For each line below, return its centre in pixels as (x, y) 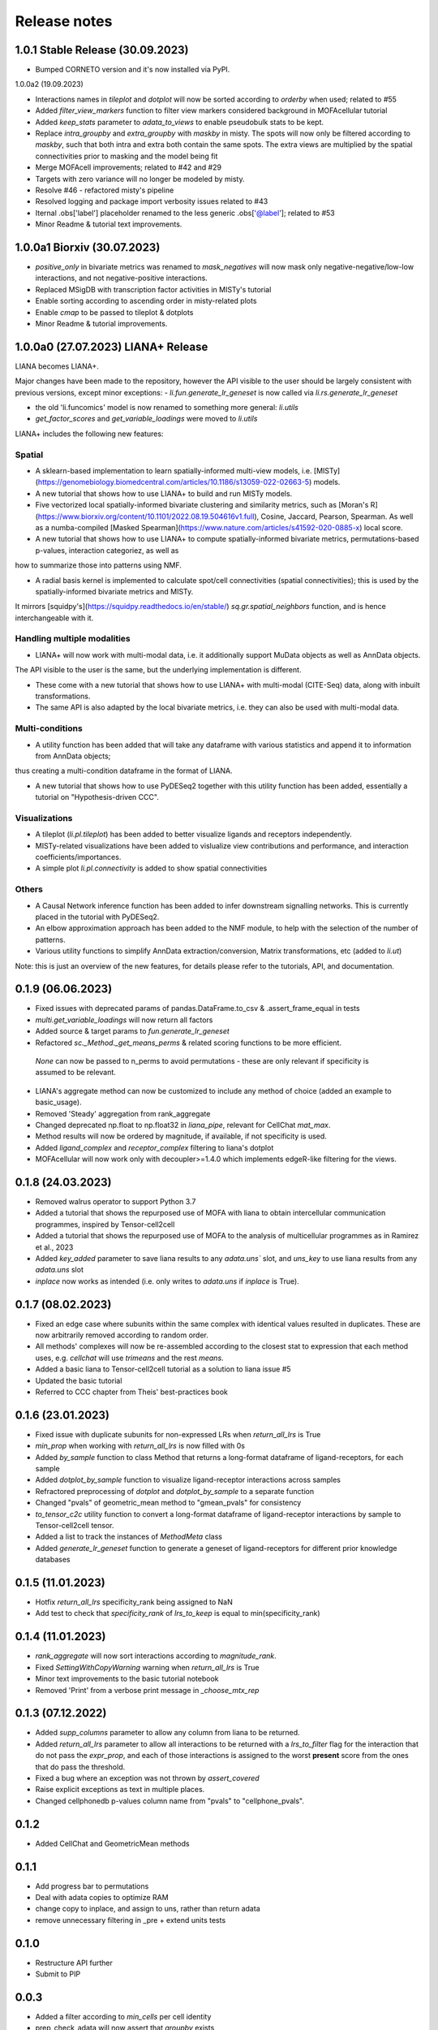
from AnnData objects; (73, 756)
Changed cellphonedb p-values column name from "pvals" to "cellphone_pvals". (170, 1801)
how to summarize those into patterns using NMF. (98, 565)
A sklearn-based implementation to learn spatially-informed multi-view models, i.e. (174, 471)
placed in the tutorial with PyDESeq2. (97, 917)
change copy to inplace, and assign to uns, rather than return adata (148, 1909)
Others (29, 889)
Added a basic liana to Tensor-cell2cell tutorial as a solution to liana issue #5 (163, 1369)
